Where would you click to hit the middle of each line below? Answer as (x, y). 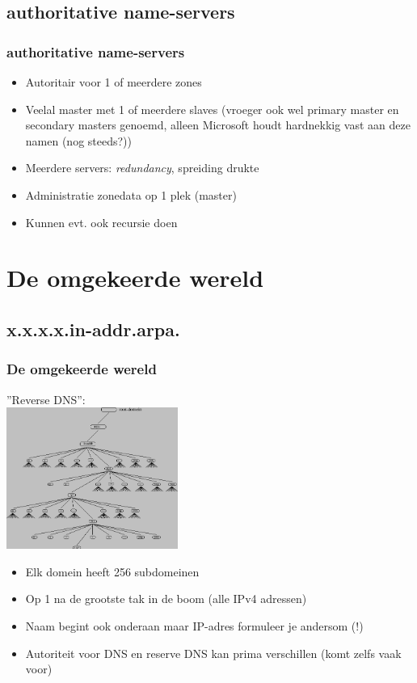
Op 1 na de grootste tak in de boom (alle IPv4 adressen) (166, 599)
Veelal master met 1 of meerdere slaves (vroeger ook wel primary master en (212, 109)
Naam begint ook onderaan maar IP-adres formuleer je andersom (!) (194, 626)
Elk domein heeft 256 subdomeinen (112, 571)
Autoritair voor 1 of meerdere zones (114, 82)
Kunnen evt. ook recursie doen (101, 222)
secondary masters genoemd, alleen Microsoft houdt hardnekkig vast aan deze (218, 125)
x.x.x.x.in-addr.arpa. (93, 329)
